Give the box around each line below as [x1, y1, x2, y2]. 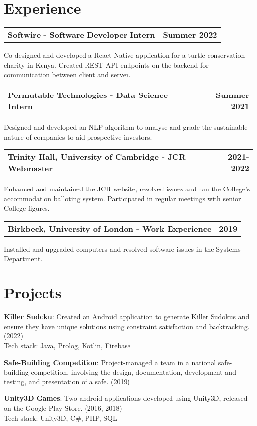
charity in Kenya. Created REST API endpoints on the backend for [4, 59, 209, 70]
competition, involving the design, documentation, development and [31, 367, 236, 377]
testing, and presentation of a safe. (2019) [4, 376, 130, 386]
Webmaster [8, 162, 53, 174]
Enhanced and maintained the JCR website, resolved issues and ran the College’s [4, 184, 250, 194]
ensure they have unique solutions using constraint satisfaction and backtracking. [4, 321, 250, 331]
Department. [4, 253, 43, 264]
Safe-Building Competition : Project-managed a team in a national [4, 357, 216, 367]
